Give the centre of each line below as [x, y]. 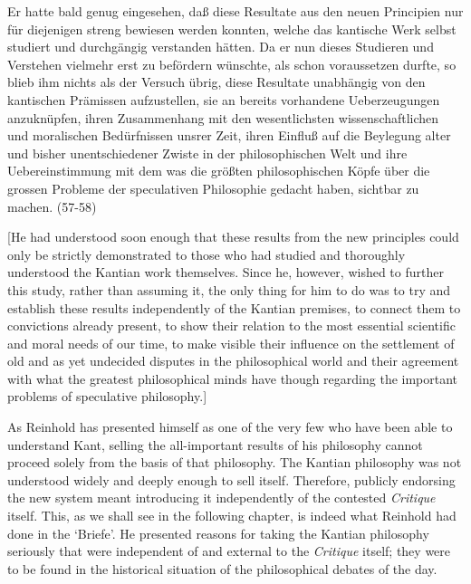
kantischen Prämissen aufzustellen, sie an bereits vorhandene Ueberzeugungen [224, 99]
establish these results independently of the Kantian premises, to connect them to [234, 307]
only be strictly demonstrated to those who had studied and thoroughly [207, 254]
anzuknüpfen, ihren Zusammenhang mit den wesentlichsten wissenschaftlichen [223, 117]
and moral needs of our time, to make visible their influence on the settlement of [231, 343]
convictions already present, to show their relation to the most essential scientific [231, 326]
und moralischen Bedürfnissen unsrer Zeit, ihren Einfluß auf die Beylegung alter [229, 135]
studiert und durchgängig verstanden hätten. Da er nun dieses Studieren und [221, 47]
